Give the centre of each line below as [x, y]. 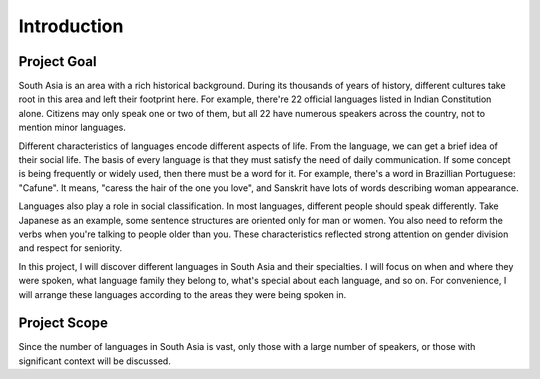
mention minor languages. [72, 127]
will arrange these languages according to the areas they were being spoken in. [182, 294]
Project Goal [57, 61]
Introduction [71, 26]
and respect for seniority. [70, 248]
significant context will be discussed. [95, 361]
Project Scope [63, 323]
